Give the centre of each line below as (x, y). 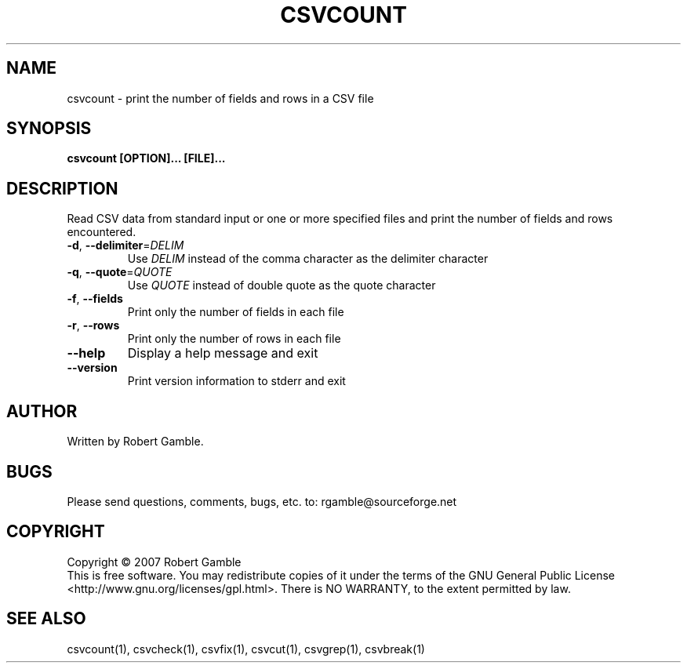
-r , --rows (93, 325)
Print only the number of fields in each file (236, 312)
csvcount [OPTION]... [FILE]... (146, 158)
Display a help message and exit (223, 353)
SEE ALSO (46, 619)
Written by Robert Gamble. (135, 442)
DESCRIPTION (62, 188)
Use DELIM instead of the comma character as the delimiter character (308, 259)
